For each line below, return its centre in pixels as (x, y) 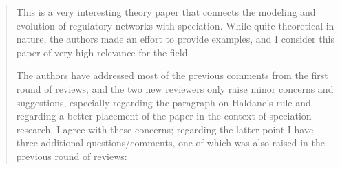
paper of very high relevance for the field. (103, 52)
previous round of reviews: (72, 156)
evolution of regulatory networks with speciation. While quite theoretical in (175, 25)
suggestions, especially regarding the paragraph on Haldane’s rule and (163, 102)
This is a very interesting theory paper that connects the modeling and (166, 12)
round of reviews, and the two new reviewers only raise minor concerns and (175, 88)
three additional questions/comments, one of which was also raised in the (170, 143)
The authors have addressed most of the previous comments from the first (172, 75)
